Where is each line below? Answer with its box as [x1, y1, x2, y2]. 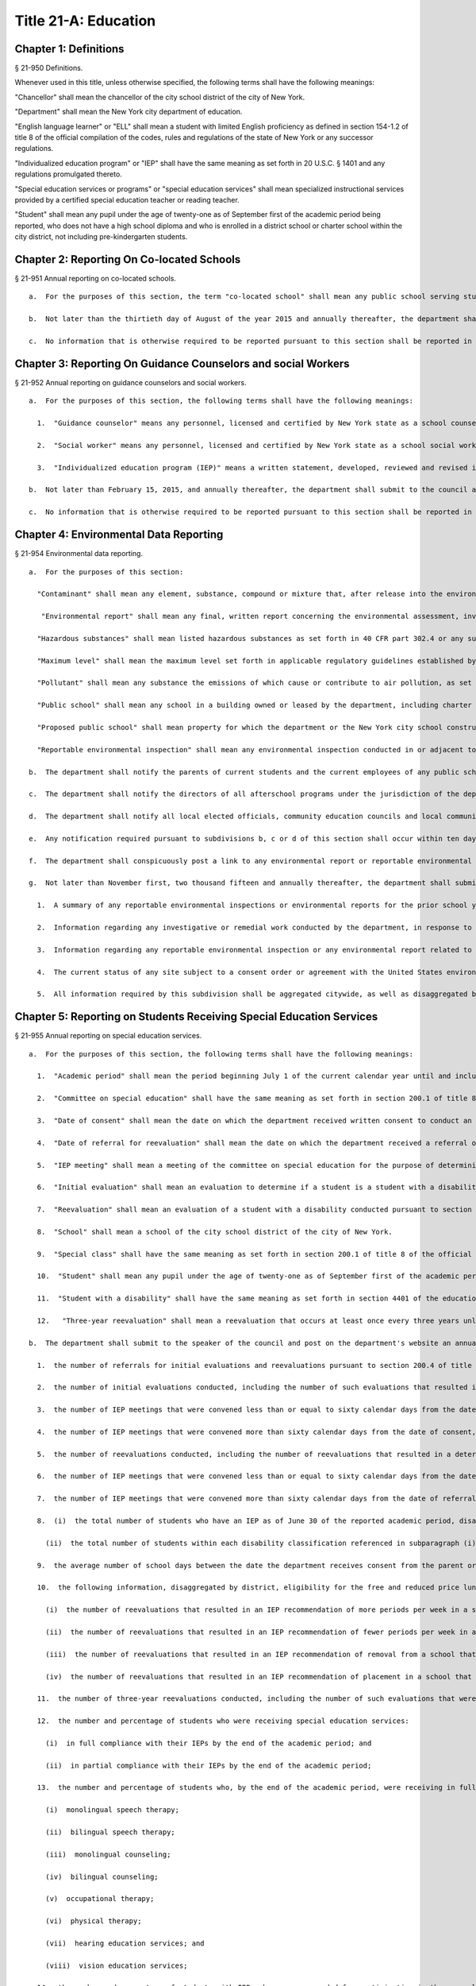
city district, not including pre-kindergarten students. [14, 232, 188, 241]
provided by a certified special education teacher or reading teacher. [14, 195, 240, 204]
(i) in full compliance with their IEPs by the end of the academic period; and [44, 1738, 372, 1748]
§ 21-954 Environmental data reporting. [14, 549, 143, 558]
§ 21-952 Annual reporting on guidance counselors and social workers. [14, 377, 247, 387]
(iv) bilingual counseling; [44, 1872, 159, 1881]
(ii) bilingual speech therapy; [44, 1827, 176, 1837]
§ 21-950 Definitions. [14, 64, 83, 73]
